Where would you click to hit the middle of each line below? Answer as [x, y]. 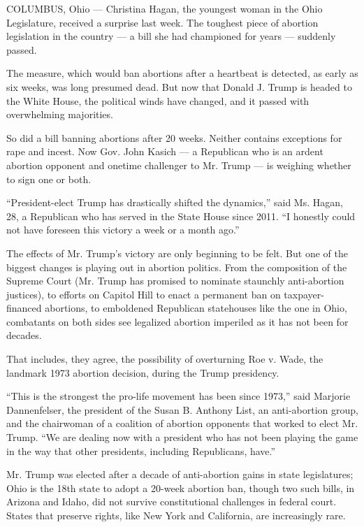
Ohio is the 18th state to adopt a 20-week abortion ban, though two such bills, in [181, 488]
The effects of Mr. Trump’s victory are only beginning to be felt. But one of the [177, 253]
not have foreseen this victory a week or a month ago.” [123, 230]
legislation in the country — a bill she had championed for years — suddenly [171, 36]
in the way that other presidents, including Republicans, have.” [141, 450]
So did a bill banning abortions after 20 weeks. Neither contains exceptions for [174, 137]
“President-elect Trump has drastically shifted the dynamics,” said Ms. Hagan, [175, 202]
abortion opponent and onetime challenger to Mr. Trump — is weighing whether [179, 165]
